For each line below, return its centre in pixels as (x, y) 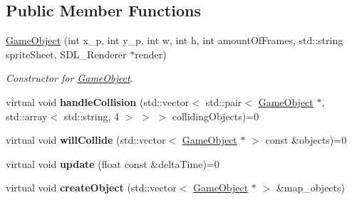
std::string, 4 (92, 116)
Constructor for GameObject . (69, 78)
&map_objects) (310, 188)
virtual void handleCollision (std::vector (98, 101)
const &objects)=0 (306, 140)
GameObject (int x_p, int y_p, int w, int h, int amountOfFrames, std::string (175, 40)
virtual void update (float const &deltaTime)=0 (113, 163)
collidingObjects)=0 (216, 116)
